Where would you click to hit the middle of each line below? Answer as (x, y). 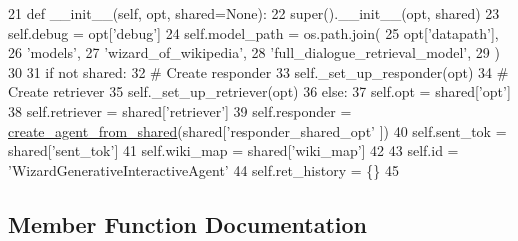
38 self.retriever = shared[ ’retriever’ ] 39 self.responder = (180, 110)
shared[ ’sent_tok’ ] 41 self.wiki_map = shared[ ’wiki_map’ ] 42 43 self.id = (233, 150)
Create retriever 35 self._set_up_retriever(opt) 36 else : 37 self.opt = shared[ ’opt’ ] (259, 91)
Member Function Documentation (188, 223)
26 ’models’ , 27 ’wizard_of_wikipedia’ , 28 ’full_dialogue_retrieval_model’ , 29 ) (254, 52)
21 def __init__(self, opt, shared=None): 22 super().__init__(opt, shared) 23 (254, 13)
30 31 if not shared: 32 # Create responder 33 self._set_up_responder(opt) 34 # (258, 71)
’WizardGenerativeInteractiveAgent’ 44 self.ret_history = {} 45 (203, 169)
